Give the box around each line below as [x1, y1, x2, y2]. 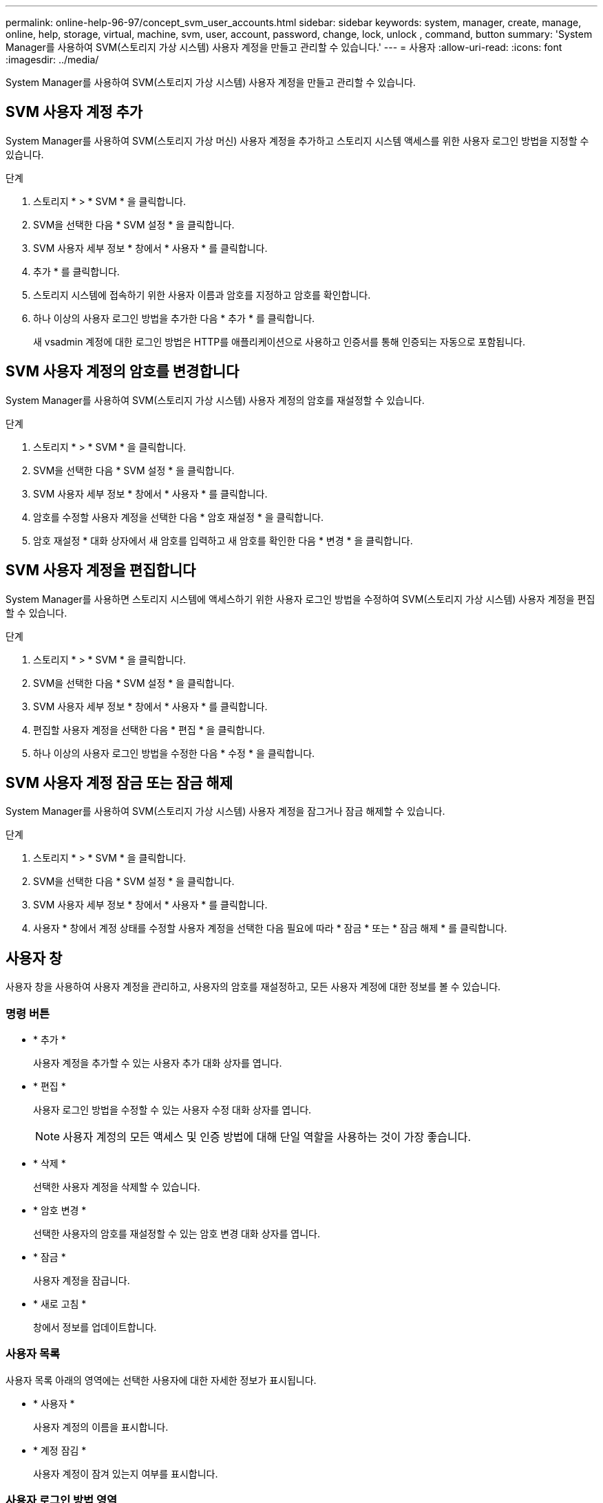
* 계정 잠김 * [33, 1444, 87, 1456]
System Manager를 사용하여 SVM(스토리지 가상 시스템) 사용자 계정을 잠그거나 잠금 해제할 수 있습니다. [6, 805, 445, 818]
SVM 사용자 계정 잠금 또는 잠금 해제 [6, 774, 233, 791]
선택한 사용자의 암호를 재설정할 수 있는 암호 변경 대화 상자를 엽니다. [33, 1227, 320, 1239]
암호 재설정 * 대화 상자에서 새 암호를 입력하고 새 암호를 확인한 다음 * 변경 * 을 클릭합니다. [33, 534, 413, 546]
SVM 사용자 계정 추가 [6, 103, 143, 121]
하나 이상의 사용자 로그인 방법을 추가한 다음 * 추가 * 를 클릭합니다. [33, 312, 315, 324]
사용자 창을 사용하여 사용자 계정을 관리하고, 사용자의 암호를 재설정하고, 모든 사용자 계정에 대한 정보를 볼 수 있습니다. [6, 981, 501, 993]
